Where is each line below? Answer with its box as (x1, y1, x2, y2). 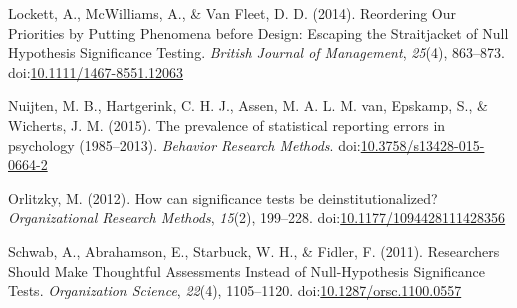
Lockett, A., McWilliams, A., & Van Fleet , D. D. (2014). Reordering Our (8, 3, 457, 23)
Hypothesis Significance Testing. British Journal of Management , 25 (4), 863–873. (8, 42, 505, 63)
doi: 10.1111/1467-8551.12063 (8, 61, 184, 82)
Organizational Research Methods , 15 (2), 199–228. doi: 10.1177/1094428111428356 (8, 207, 506, 228)
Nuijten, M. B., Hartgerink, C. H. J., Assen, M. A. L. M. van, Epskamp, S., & (8, 95, 488, 116)
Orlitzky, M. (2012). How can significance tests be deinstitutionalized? (8, 187, 438, 208)
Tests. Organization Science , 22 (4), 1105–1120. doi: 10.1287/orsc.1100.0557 (8, 280, 462, 301)
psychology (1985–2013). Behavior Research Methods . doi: (8, 134, 361, 155)
